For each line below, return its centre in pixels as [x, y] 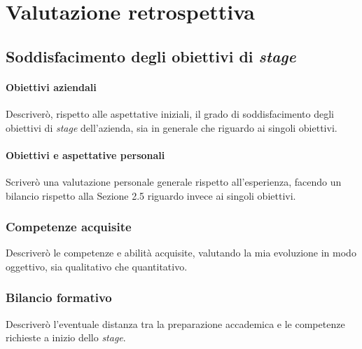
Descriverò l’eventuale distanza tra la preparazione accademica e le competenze [175, 323]
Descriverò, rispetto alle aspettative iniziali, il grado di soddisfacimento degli [170, 113]
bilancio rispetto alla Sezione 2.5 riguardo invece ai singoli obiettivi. [151, 195]
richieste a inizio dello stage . [66, 337]
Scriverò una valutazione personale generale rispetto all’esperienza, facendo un [174, 181]
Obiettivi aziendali [51, 87]
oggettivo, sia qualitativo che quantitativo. [97, 266]
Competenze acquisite [69, 227]
